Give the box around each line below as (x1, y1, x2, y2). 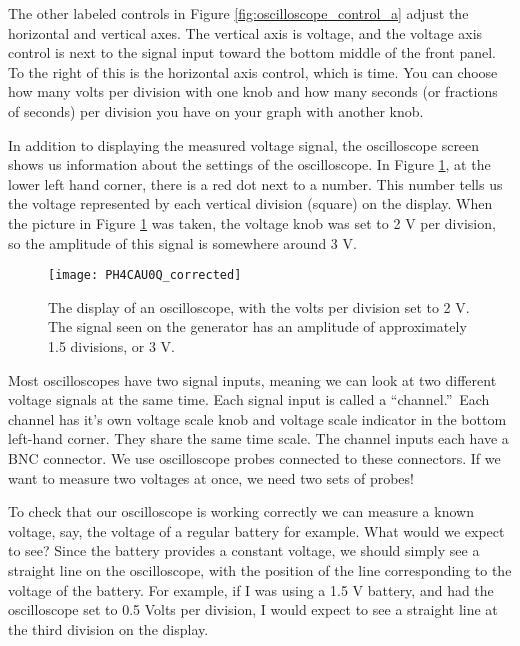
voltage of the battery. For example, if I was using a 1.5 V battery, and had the (8, 579, 494, 600)
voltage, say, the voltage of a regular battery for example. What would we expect (8, 520, 505, 541)
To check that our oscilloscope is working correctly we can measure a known (8, 501, 474, 522)
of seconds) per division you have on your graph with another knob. (8, 100, 424, 121)
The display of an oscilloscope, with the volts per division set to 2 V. (48, 296, 470, 317)
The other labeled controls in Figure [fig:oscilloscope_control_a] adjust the (8, 3, 469, 23)
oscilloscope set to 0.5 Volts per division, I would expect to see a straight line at (8, 599, 498, 620)
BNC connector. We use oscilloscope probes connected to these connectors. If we (8, 447, 501, 468)
